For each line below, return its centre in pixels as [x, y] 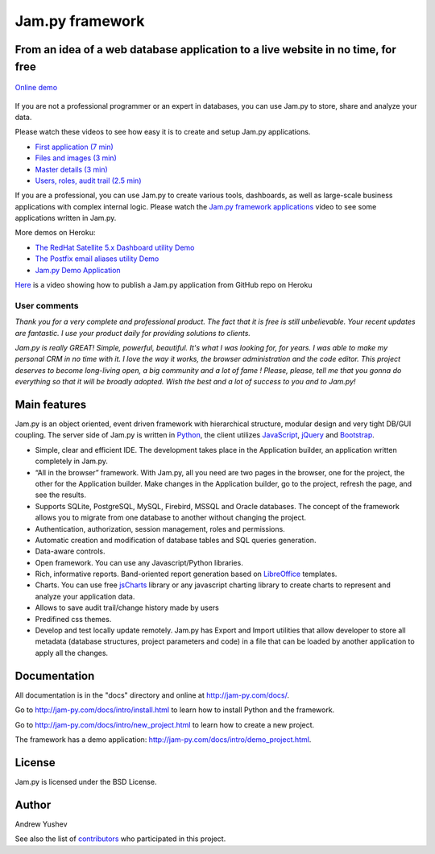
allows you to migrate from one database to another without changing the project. [170, 518]
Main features [51, 404]
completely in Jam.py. [71, 461]
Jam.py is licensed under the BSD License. [86, 781]
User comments [47, 305]
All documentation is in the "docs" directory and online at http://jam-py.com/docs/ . [152, 695]
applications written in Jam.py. [66, 218]
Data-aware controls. [70, 551]
